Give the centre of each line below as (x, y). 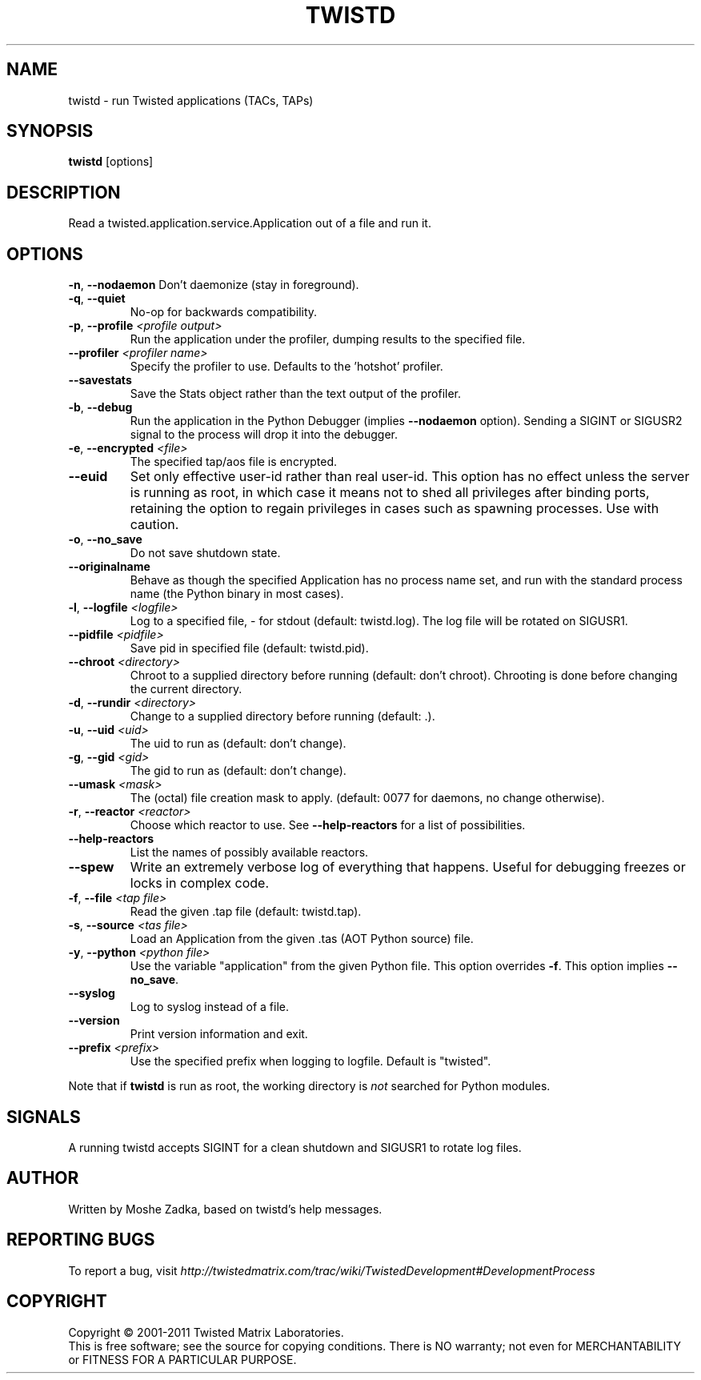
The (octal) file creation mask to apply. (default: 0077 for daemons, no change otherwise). (367, 798)
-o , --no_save (105, 540)
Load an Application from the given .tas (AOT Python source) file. (302, 939)
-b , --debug (100, 407)
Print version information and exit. (219, 1034)
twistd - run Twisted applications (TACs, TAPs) (191, 100)
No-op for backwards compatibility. (224, 312)
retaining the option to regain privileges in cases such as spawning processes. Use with (395, 509)
